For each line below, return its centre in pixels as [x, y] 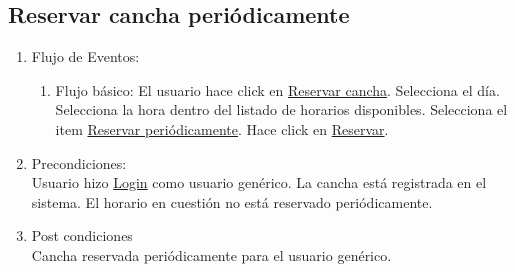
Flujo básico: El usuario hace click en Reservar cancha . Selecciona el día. [277, 89]
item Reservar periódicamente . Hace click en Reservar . [222, 128]
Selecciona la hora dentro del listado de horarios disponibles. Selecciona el [281, 109]
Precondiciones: [79, 162]
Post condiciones [82, 235]
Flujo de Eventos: [85, 56]
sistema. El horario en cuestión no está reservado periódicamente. [232, 201]
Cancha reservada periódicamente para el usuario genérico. [211, 254]
